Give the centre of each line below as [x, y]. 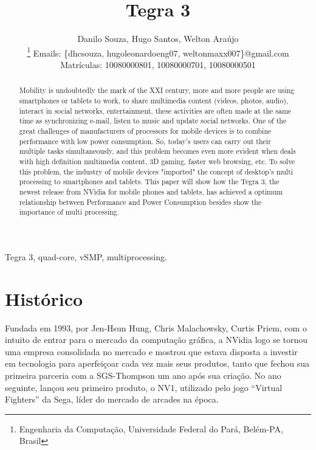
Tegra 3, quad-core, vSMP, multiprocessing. [86, 256]
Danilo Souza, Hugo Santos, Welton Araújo [158, 39]
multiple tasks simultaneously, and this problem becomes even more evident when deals [157, 151]
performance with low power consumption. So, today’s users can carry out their [145, 141]
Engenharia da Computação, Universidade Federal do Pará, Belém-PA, [151, 428]
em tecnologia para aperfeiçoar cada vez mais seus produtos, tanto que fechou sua [157, 363]
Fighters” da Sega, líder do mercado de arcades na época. [112, 399]
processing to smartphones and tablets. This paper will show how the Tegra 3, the [149, 182]
